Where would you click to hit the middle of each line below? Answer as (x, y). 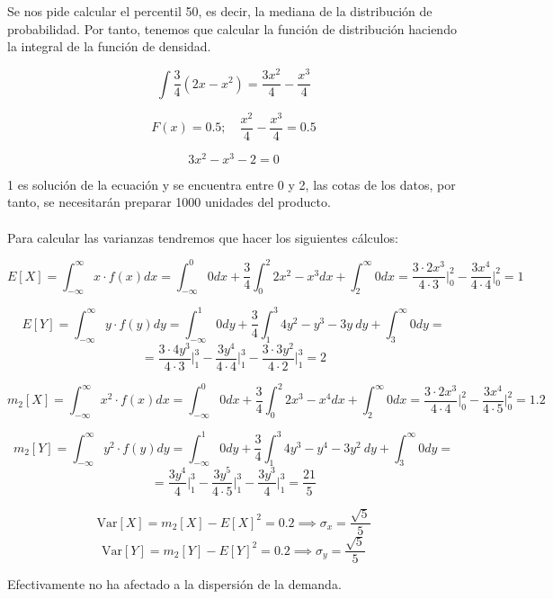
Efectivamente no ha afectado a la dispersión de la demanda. (174, 584)
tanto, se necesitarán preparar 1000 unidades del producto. (169, 202)
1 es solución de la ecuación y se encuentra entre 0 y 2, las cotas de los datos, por (232, 184)
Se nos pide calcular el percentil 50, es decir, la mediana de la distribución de (220, 11)
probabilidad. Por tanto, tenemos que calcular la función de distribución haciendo (232, 28)
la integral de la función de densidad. (109, 46)
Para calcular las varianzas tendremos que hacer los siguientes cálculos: (203, 237)
